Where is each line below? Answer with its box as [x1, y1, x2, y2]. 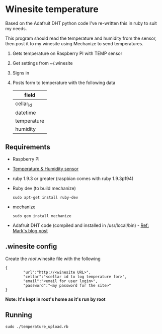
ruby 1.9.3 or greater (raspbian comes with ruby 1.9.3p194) [12, 175, 134, 182]
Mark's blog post [12, 227, 48, 233]
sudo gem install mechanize [12, 213, 71, 218]
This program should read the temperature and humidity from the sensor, [5, 35, 157, 41]
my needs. [5, 25, 27, 31]
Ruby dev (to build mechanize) [12, 185, 76, 191]
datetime [15, 109, 36, 116]
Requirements [5, 142, 50, 151]
